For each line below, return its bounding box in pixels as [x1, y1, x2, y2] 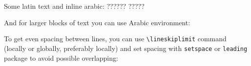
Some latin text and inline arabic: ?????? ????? [4, 1, 145, 11]
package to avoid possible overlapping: [4, 52, 118, 63]
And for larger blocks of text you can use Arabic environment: [4, 17, 190, 27]
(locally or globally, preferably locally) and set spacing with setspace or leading [4, 43, 248, 53]
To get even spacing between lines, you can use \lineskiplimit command [4, 33, 227, 44]
